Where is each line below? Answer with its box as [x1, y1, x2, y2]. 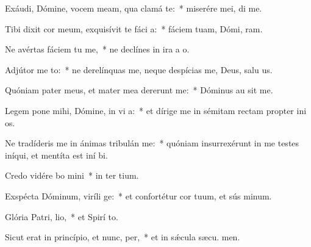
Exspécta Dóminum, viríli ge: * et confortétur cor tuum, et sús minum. [5, 189, 272, 202]
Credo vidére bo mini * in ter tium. [5, 169, 139, 182]
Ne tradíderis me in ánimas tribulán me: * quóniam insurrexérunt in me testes [5, 137, 299, 149]
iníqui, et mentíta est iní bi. [5, 148, 108, 161]
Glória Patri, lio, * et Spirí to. [5, 210, 118, 223]
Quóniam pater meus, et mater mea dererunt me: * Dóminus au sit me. [5, 84, 273, 96]
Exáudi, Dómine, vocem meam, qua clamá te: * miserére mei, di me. [5, 2, 262, 14]
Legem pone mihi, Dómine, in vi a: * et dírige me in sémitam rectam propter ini [5, 104, 307, 116]
